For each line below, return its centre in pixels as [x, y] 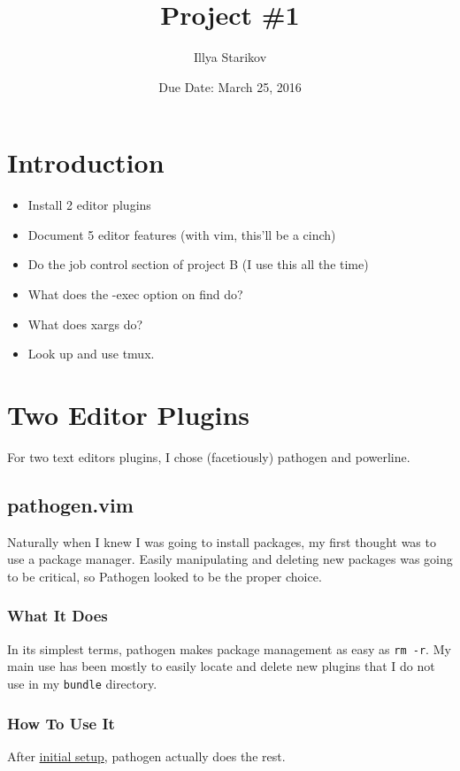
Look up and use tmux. [91, 354]
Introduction [86, 162]
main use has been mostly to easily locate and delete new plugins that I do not [221, 666]
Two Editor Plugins [128, 414]
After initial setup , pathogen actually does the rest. [146, 756]
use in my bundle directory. [82, 683]
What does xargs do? [85, 324]
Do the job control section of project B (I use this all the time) [198, 264]
